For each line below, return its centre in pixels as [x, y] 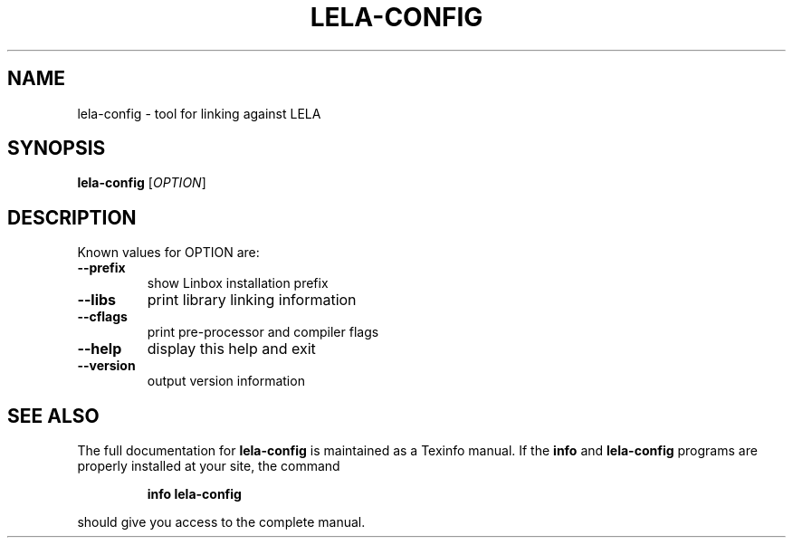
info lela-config [194, 494]
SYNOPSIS [57, 148]
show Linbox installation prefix [238, 283]
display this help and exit [231, 349]
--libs [97, 300]
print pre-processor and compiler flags [263, 332]
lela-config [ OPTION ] [142, 183]
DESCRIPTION [72, 217]
